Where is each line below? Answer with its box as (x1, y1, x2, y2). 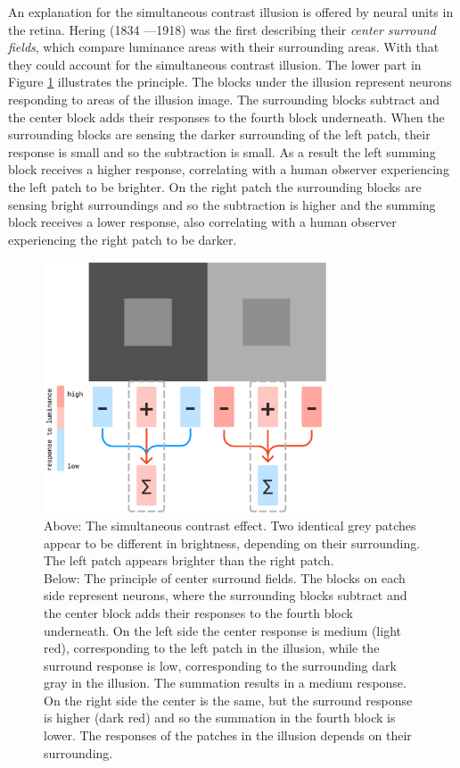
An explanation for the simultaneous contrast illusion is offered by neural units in (8, 3, 454, 21)
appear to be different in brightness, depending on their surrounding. (44, 533, 421, 552)
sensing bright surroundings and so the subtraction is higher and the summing (8, 195, 436, 213)
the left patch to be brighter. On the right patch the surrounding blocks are (8, 177, 422, 196)
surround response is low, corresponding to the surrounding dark (44, 655, 397, 674)
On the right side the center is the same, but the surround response (44, 690, 413, 709)
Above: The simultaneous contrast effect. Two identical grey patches (44, 515, 416, 534)
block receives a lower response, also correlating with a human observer (8, 213, 397, 231)
